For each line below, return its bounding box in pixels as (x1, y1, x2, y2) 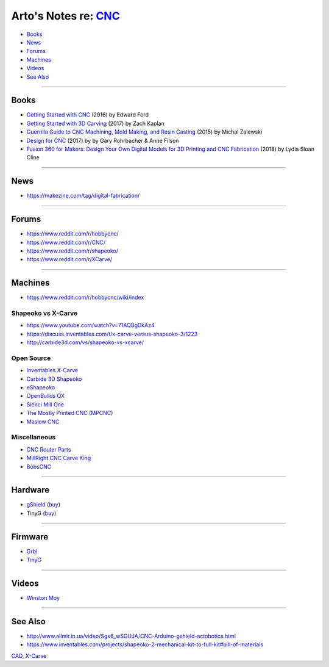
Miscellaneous (11, 433, 56, 442)
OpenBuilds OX (26, 392, 65, 400)
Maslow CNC (26, 418, 60, 425)
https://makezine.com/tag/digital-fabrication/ (26, 192, 140, 200)
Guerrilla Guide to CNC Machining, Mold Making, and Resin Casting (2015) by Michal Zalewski (26, 128, 263, 135)
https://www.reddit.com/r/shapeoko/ (26, 247, 119, 254)
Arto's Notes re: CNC (11, 9, 120, 23)
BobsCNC (26, 463, 52, 470)
